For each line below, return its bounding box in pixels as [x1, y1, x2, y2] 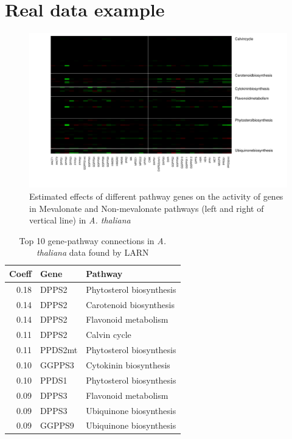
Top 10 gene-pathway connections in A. [19, 234, 166, 247]
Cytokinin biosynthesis [86, 358, 170, 371]
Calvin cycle [86, 328, 131, 341]
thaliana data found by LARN [36, 246, 149, 259]
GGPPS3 [40, 358, 74, 371]
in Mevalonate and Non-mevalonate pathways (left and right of [29, 202, 264, 214]
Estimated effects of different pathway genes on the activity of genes [29, 189, 283, 202]
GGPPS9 [40, 419, 74, 432]
